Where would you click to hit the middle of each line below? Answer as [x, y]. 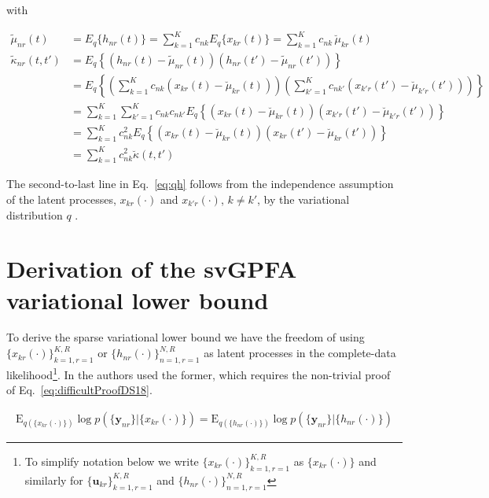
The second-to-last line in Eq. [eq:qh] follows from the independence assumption [200, 184]
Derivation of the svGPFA [152, 269]
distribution [35, 214]
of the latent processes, [61, 199]
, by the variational [303, 199]
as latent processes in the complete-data [300, 353]
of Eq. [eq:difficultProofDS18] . [79, 390]
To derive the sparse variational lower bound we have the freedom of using [186, 337]
